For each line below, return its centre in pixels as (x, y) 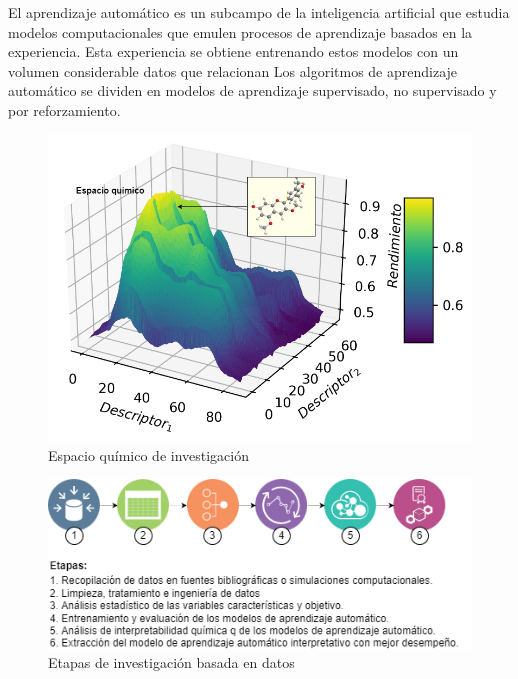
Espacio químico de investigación (149, 454)
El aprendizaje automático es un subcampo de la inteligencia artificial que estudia (259, 12)
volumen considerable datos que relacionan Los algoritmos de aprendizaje (233, 70)
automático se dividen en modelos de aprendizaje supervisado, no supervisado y (252, 90)
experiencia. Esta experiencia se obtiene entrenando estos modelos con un (233, 51)
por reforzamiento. (64, 109)
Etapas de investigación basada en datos (171, 662)
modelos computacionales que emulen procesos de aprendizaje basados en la (240, 31)
